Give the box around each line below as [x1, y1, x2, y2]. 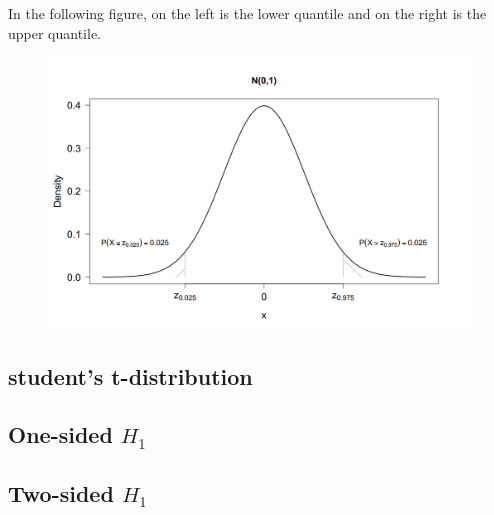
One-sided [8, 419, 113, 450]
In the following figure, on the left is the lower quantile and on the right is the [8, 3, 487, 23]
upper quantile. [8, 22, 102, 43]
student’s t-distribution [8, 360, 253, 391]
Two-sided [8, 478, 114, 509]
